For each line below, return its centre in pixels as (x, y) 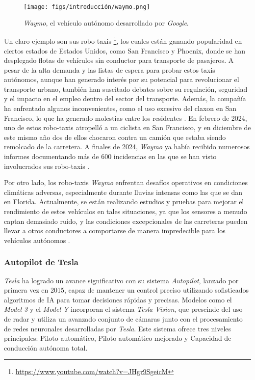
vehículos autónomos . (37, 240)
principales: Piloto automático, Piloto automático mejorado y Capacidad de (118, 338)
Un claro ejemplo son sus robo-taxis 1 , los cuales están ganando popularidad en (123, 40)
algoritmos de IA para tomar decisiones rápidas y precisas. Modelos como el (118, 299)
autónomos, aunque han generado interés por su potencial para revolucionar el (122, 79)
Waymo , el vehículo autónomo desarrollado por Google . (106, 22)
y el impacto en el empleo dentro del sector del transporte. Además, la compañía (125, 98)
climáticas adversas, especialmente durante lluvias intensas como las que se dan (123, 192)
